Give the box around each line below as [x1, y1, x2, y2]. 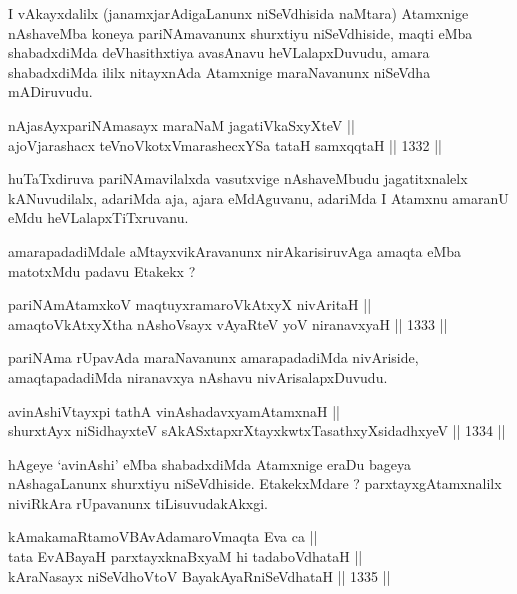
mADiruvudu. [8, 81, 93, 102]
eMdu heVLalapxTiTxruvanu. [8, 207, 189, 228]
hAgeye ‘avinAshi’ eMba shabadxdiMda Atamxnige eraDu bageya [8, 453, 411, 474]
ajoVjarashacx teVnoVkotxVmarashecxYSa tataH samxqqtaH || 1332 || [8, 134, 442, 155]
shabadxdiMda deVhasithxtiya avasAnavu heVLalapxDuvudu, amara [8, 42, 430, 63]
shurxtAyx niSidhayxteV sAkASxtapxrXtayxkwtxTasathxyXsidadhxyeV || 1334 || [8, 420, 506, 441]
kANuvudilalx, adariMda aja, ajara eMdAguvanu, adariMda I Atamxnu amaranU [8, 187, 509, 208]
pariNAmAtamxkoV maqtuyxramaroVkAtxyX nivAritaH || [8, 294, 372, 315]
